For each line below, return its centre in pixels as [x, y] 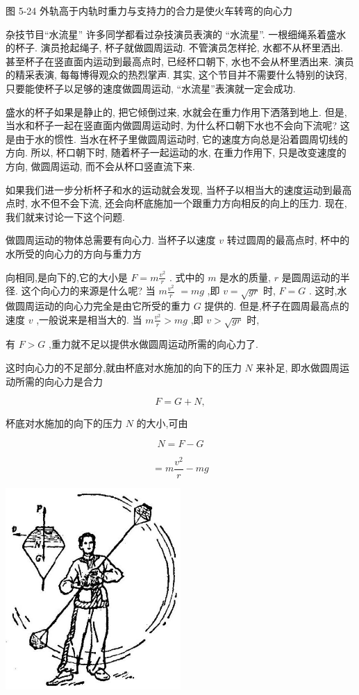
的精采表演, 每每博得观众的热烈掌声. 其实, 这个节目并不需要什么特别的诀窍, [176, 75]
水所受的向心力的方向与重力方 [74, 253]
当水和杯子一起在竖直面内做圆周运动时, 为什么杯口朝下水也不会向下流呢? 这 [178, 125]
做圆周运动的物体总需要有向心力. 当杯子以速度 [111, 240]
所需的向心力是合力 [59, 381]
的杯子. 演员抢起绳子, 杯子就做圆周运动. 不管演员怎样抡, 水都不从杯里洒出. [175, 48]
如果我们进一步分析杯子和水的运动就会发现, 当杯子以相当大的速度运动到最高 [179, 189]
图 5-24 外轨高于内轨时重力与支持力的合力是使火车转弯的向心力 [149, 10]
